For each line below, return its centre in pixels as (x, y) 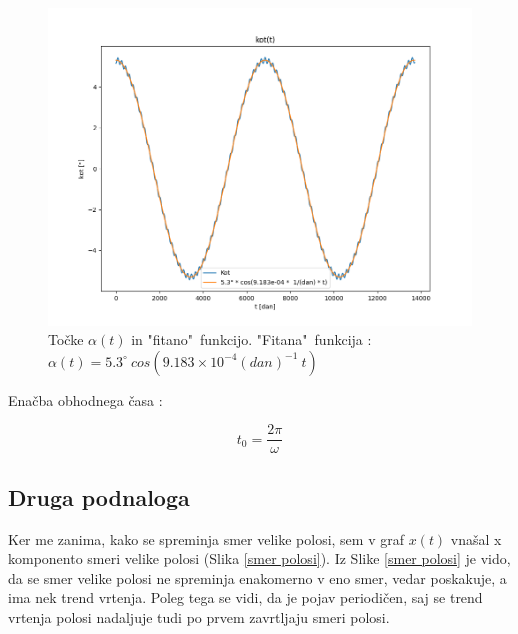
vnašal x (476, 538)
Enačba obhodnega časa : (85, 399)
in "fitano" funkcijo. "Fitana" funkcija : (251, 339)
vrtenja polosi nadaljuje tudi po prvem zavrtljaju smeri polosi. (199, 616)
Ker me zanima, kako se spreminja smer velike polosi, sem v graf (206, 538)
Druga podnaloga (99, 496)
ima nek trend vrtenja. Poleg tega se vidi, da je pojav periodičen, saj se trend (245, 597)
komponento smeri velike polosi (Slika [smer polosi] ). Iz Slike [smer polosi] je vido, (259, 558)
